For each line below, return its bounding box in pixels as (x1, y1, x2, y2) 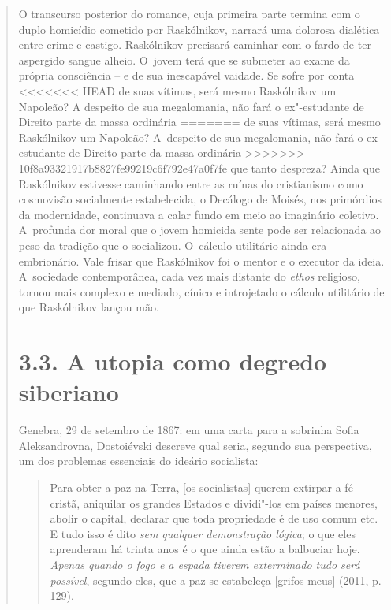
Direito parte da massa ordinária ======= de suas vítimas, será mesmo (18, 113, 381, 130)
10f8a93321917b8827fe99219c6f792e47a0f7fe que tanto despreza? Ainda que (18, 159, 381, 176)
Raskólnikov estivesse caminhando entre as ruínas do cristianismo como (18, 175, 363, 192)
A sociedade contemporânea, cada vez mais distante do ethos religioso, (18, 268, 360, 285)
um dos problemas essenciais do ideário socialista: (18, 452, 259, 469)
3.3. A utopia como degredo (18, 345, 327, 378)
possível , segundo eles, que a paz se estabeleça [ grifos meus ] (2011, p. (50, 571, 382, 588)
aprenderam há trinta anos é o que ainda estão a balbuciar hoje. (50, 541, 360, 557)
